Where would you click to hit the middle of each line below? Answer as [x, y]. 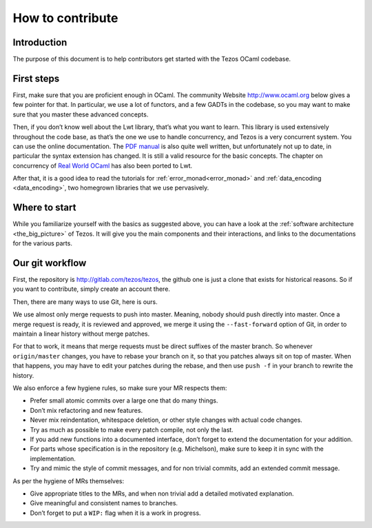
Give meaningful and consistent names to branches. [104, 503]
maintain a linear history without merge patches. [81, 334]
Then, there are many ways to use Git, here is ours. [85, 302]
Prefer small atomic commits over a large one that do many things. [124, 400]
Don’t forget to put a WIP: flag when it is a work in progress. [115, 513]
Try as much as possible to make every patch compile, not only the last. [132, 429]
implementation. [53, 458]
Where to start [44, 208]
